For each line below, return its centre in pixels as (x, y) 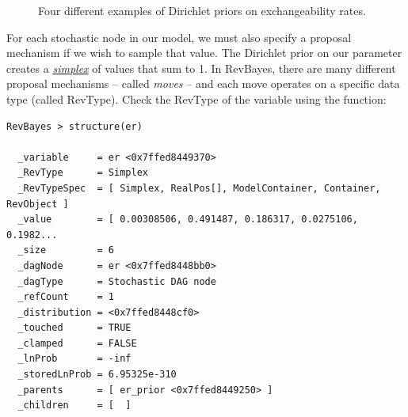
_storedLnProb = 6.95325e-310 (97, 375)
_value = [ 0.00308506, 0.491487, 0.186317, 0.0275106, (188, 220)
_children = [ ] (74, 406)
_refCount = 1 (66, 297)
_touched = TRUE (74, 328)
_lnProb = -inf (74, 359)
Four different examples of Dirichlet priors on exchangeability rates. (202, 10)
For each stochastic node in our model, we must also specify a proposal (179, 37)
